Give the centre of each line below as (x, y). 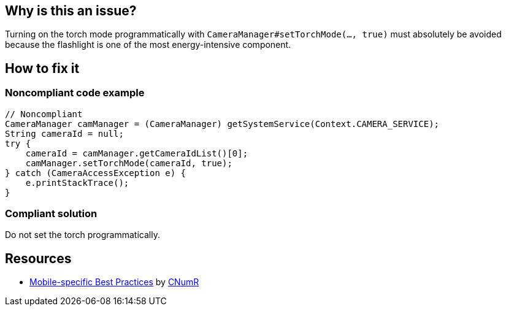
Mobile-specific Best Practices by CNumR (114, 282)
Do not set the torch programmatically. (82, 235)
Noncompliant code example (75, 93)
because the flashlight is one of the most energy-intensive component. (148, 45)
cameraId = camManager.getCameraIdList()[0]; (137, 153)
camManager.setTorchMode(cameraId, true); (129, 163)
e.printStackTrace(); (77, 182)
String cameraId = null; (64, 133)
